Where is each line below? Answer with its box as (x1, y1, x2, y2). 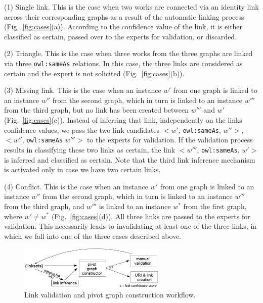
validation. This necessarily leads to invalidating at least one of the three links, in (4, 221, 257, 231)
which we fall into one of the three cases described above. (4, 230, 182, 241)
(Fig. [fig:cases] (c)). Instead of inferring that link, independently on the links (4, 115, 242, 125)
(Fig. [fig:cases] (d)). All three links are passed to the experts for (51, 211, 250, 221)
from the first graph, (183, 200, 247, 211)
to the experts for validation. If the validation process (86, 134, 253, 145)
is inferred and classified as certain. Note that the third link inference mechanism (4, 154, 255, 165)
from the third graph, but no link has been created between (4, 105, 189, 115)
